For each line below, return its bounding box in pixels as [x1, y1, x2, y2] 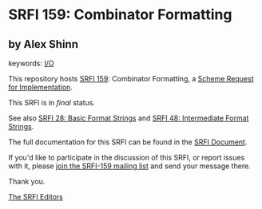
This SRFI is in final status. [8, 98, 96, 107]
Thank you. [8, 177, 46, 186]
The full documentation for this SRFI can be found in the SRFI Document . [8, 137, 248, 147]
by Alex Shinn [8, 37, 78, 51]
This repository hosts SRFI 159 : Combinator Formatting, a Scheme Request [8, 74, 254, 83]
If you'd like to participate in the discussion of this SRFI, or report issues [8, 153, 245, 162]
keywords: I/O [8, 58, 54, 68]
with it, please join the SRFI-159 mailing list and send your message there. [8, 161, 251, 171]
